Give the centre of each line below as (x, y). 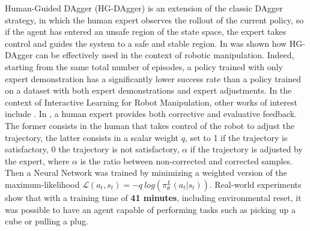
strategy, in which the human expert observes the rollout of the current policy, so (154, 19)
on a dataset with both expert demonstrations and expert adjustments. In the (148, 90)
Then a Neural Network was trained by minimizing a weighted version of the (146, 172)
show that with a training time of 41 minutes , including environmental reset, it (153, 197)
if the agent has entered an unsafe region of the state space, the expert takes (146, 31)
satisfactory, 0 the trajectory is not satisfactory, (92, 149)
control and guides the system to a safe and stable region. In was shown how (146, 43)
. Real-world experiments (255, 184)
